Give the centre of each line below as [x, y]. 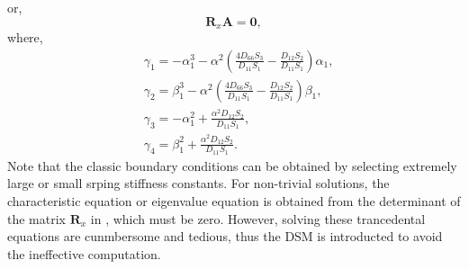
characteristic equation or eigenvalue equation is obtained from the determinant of [234, 200]
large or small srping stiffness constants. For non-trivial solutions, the [198, 183]
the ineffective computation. [84, 253]
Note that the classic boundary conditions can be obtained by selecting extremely [232, 165]
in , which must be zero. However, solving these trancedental [258, 218]
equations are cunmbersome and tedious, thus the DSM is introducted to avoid [225, 236]
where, [25, 37]
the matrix [36, 218]
